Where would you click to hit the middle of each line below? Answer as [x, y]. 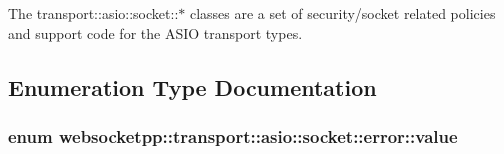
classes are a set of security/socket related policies [342, 13]
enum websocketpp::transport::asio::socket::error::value [233, 135]
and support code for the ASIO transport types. [155, 32]
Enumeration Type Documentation [192, 86]
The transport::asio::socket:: [93, 13]
